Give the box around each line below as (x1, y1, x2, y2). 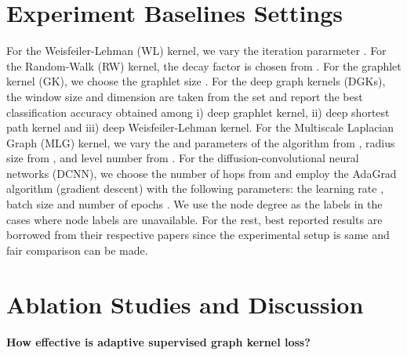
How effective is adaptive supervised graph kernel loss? (6, 333, 311, 350)
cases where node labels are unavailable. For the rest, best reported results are (6, 211, 383, 227)
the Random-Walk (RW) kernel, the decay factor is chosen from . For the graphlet (6, 57, 402, 74)
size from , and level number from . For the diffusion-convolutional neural (6, 150, 359, 166)
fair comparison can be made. (6, 241, 148, 258)
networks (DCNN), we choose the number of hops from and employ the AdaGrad (6, 165, 397, 181)
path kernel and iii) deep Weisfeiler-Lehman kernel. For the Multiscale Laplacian (6, 119, 394, 136)
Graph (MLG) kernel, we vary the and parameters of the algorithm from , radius (6, 134, 395, 150)
